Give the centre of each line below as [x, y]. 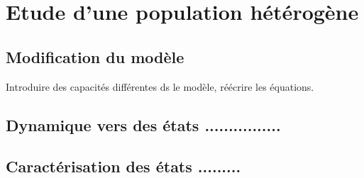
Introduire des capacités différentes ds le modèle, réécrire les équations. [160, 86]
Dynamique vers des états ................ [143, 124]
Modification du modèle [95, 56]
